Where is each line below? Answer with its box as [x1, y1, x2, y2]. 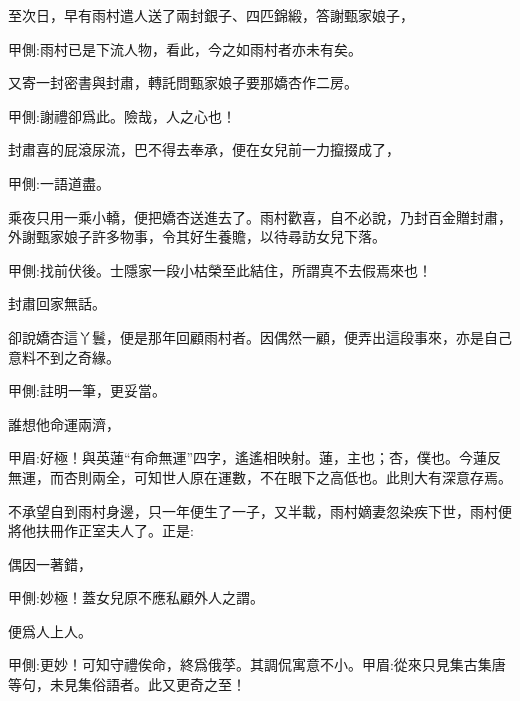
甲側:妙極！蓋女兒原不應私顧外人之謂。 [8, 587, 264, 608]
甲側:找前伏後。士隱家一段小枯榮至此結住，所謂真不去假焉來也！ [8, 259, 432, 280]
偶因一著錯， [8, 553, 92, 574]
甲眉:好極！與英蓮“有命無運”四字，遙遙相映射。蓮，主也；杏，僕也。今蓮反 [8, 447, 502, 468]
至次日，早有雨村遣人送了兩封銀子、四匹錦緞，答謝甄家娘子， [8, 5, 414, 25]
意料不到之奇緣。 [8, 346, 120, 367]
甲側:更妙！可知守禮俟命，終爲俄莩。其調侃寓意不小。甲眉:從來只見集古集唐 [8, 654, 506, 675]
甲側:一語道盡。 [8, 172, 110, 193]
